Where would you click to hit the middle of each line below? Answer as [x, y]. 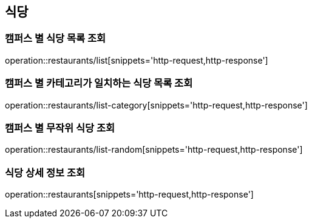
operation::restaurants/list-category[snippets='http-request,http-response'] [156, 105]
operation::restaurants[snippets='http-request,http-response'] [129, 195]
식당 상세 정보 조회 [45, 172]
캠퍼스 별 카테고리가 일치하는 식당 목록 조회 [99, 83]
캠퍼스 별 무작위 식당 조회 [60, 128]
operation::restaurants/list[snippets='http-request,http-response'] [137, 60]
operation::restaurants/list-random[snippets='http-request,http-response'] [154, 150]
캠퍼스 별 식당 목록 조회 [56, 38]
